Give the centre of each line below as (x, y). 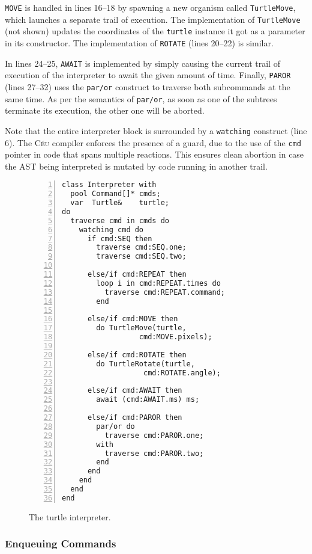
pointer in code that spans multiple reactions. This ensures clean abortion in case (154, 154)
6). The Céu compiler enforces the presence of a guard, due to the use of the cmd (153, 142)
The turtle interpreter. (70, 516)
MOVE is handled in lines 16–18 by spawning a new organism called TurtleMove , (150, 7)
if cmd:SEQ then (120, 239)
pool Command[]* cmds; (115, 194)
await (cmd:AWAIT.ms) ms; (148, 400)
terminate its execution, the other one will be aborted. (105, 110)
